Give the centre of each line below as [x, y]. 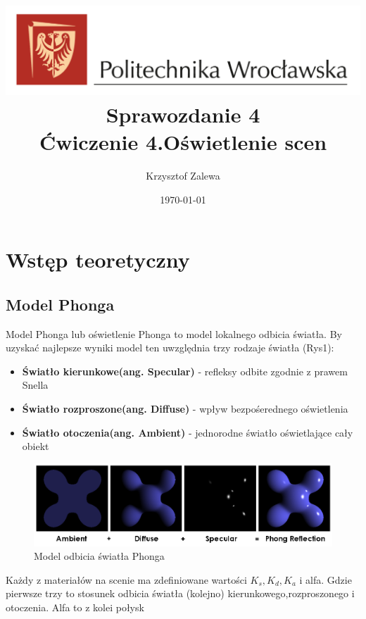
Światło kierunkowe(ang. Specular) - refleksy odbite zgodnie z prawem [185, 371]
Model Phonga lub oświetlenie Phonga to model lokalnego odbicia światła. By [174, 333]
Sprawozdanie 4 [183, 114]
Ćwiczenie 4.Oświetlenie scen [183, 142]
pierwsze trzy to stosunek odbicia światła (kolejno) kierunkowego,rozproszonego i [180, 593]
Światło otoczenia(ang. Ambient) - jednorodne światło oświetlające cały [188, 432]
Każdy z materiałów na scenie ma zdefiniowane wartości [126, 579]
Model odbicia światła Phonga [99, 556]
